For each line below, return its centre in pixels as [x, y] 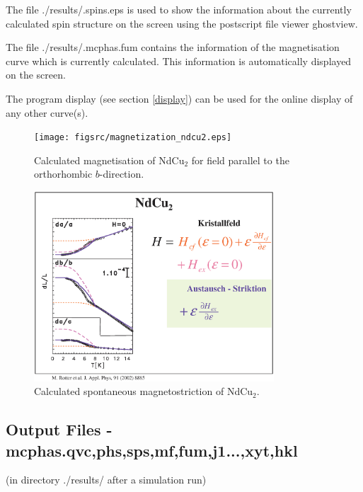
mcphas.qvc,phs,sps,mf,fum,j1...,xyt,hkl [152, 450]
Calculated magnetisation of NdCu [109, 160]
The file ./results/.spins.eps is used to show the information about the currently [179, 9]
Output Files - [59, 429]
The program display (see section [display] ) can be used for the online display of [179, 98]
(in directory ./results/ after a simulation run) [106, 480]
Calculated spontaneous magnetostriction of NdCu [144, 391]
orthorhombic [63, 174]
